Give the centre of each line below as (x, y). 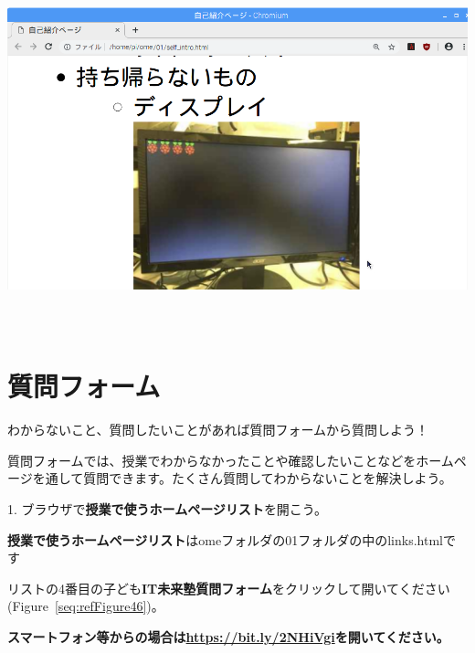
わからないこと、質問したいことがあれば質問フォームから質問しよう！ (218, 430)
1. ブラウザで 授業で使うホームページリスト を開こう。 (168, 509)
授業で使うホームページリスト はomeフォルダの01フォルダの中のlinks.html (225, 539)
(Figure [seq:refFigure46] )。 (86, 606)
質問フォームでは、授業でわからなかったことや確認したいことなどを (212, 460)
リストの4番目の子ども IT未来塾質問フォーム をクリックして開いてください (229, 588)
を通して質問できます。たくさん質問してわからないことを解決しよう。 (242, 478)
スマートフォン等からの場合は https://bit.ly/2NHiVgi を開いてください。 (228, 637)
